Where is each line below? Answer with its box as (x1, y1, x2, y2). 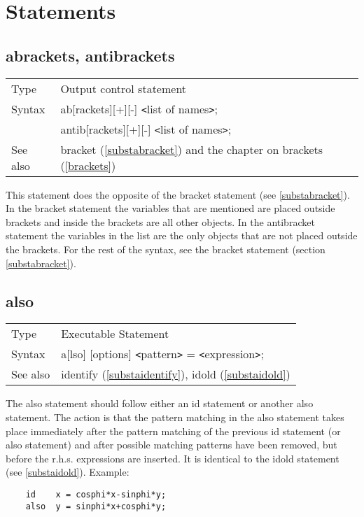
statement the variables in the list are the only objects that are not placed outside (6, 228, 358, 243)
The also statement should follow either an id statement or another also (6, 396, 314, 411)
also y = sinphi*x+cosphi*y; (25, 501, 167, 511)
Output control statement (60, 80, 187, 97)
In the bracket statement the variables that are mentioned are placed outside (6, 201, 335, 215)
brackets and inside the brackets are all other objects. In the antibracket (6, 214, 315, 229)
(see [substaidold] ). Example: (6, 465, 129, 479)
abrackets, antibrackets (6, 44, 175, 66)
